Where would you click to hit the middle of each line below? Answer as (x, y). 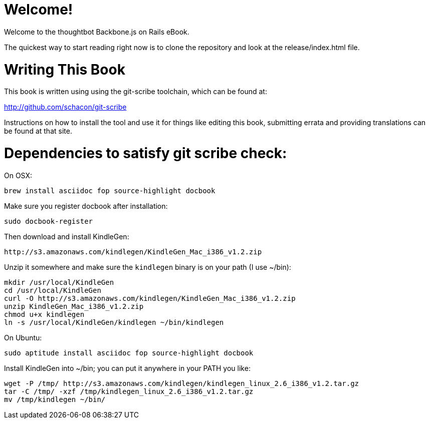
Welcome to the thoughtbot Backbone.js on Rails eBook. (97, 32)
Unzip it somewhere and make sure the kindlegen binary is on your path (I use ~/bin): (148, 267)
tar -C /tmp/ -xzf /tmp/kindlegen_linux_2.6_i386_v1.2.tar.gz (129, 391)
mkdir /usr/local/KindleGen (59, 282)
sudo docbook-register (49, 221)
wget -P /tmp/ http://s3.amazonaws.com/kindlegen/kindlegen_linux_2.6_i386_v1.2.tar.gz (182, 383)
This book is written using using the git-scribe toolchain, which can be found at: (136, 92)
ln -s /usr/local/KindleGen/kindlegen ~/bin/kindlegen (114, 322)
